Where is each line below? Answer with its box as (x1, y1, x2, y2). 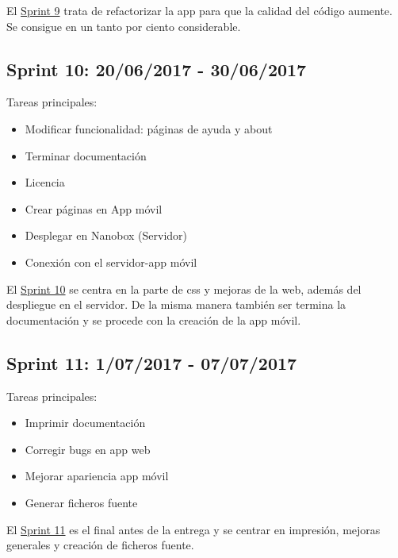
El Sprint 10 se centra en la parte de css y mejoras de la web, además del (6, 280, 362, 297)
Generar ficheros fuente (25, 494, 138, 510)
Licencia (25, 174, 65, 190)
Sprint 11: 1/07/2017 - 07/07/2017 (6, 350, 297, 375)
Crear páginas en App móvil (25, 200, 163, 217)
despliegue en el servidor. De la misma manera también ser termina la (6, 296, 346, 313)
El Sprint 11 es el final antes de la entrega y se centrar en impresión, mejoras (6, 521, 381, 537)
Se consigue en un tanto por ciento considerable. (6, 17, 241, 34)
